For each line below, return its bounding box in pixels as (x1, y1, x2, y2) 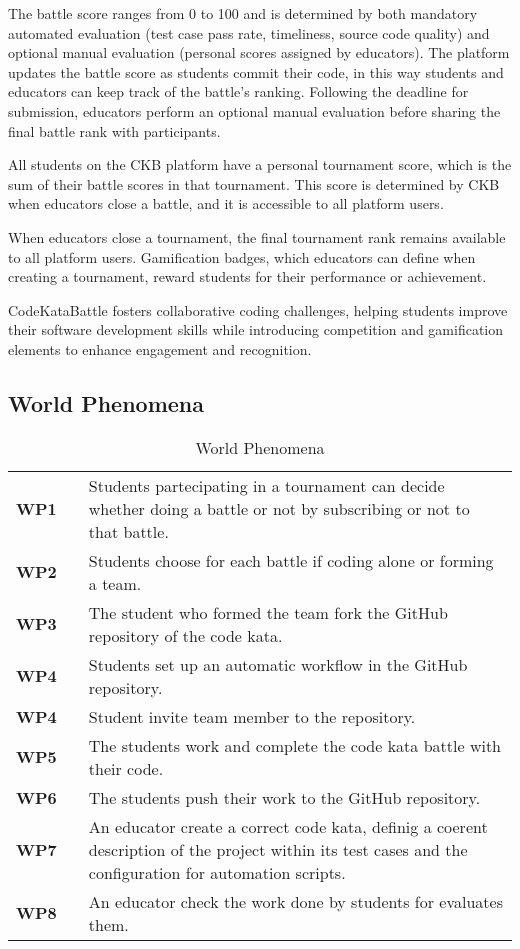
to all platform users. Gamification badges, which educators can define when (8, 246, 476, 267)
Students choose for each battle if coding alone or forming (88, 548, 494, 572)
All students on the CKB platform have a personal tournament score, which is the (8, 154, 512, 175)
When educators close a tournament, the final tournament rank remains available (8, 226, 506, 247)
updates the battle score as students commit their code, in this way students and (8, 61, 504, 82)
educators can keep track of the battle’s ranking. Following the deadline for (8, 81, 469, 102)
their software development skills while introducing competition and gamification (8, 319, 504, 340)
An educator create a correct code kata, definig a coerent (88, 814, 488, 838)
